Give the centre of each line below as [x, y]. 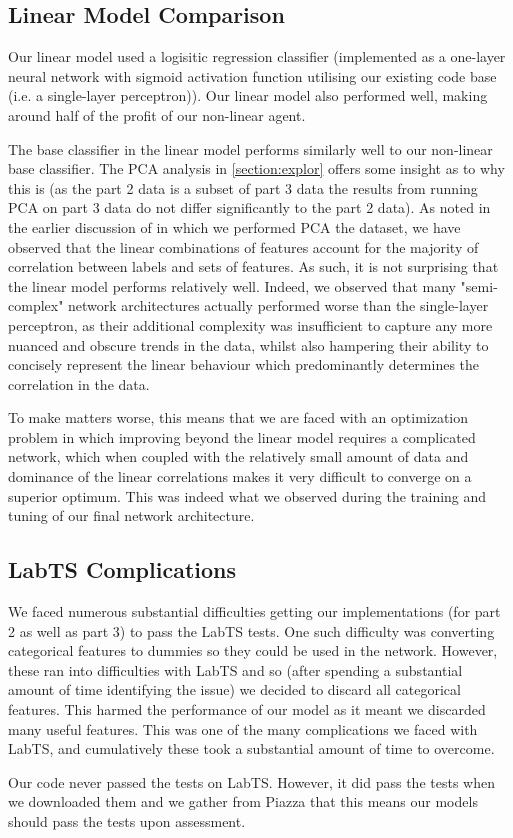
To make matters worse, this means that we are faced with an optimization [238, 417]
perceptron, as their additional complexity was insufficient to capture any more [250, 324]
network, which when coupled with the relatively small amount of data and [238, 456]
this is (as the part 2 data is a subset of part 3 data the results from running [243, 187]
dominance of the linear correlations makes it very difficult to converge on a [240, 476]
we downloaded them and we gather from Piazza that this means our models [243, 801]
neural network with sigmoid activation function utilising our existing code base [252, 75]
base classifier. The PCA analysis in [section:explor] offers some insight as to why [256, 168]
